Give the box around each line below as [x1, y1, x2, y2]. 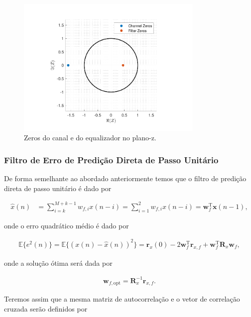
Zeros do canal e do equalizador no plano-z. [24, 132, 156, 143]
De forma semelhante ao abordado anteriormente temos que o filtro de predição [4, 173, 247, 184]
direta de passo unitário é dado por [4, 183, 112, 193]
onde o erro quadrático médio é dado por [4, 220, 129, 230]
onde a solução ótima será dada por [4, 257, 113, 268]
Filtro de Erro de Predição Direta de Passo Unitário [4, 153, 219, 166]
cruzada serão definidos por [4, 304, 88, 314]
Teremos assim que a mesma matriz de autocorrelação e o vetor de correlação [4, 294, 240, 304]
